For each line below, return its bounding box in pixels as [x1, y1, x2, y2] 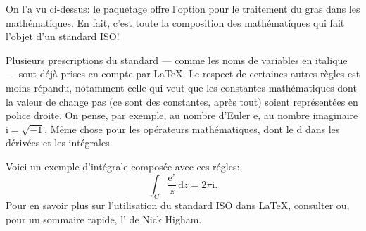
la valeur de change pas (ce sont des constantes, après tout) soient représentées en [6, 94, 358, 108]
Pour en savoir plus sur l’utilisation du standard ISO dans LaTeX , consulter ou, [6, 198, 350, 213]
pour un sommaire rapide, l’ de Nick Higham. [6, 211, 202, 226]
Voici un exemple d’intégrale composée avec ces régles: [6, 158, 240, 173]
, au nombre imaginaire [258, 108, 358, 123]
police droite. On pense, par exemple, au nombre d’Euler [6, 108, 251, 123]
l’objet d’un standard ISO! [6, 29, 120, 44]
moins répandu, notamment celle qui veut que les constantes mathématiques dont [6, 80, 357, 94]
